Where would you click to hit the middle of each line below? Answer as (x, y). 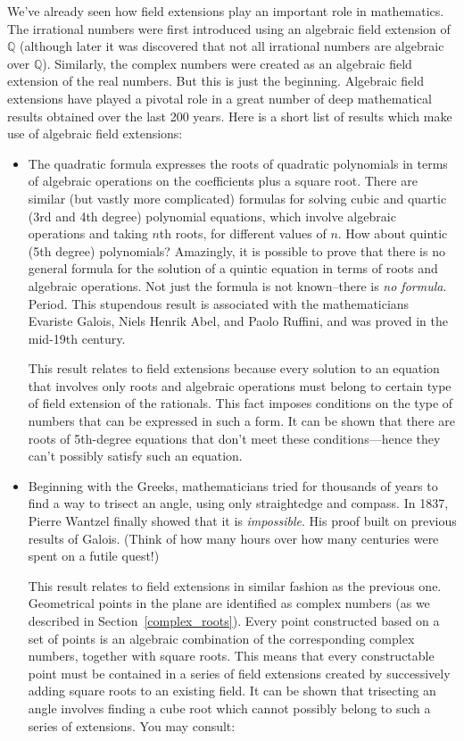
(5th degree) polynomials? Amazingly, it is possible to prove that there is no (236, 250)
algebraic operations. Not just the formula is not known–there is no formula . (237, 285)
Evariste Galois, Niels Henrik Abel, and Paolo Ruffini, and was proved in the (238, 321)
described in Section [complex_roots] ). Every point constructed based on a (234, 620)
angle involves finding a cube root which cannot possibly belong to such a (229, 708)
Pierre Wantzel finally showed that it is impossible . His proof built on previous (242, 521)
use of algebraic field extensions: (95, 133)
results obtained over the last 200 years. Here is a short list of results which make (230, 116)
